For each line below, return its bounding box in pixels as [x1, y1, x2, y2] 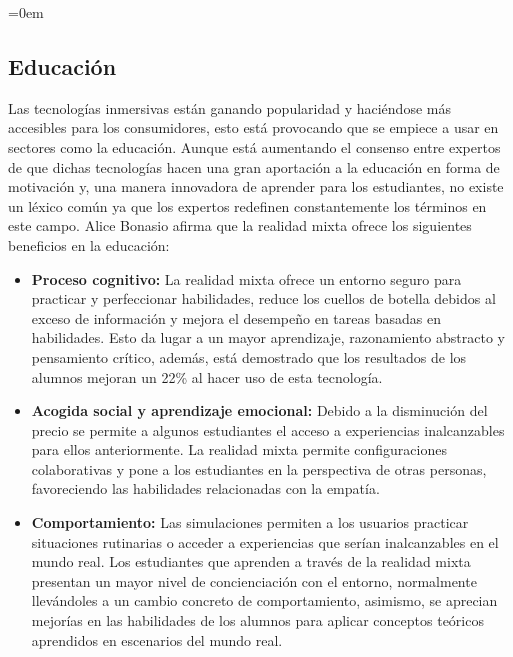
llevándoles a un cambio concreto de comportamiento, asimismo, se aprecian [31, 590, 498, 611]
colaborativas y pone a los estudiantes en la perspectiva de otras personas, [31, 458, 487, 479]
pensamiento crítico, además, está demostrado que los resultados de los [31, 346, 467, 367]
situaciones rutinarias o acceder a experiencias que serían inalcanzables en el [31, 531, 499, 552]
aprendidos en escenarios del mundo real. [31, 629, 283, 650]
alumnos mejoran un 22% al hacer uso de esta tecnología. [31, 366, 383, 387]
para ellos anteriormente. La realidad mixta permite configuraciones [31, 439, 447, 460]
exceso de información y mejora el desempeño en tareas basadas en [31, 307, 441, 328]
